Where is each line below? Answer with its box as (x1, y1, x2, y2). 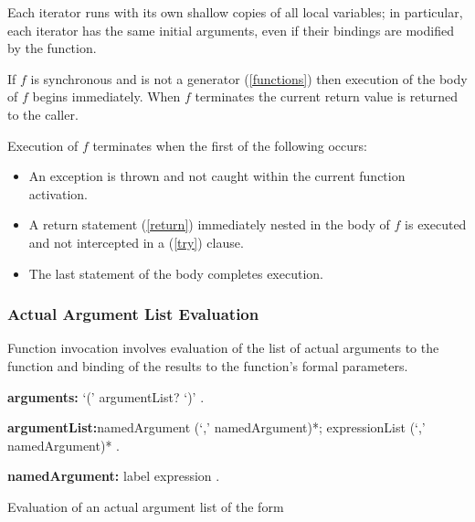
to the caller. (7, 104, 79, 123)
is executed (405, 215, 467, 234)
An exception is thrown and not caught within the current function (28, 166, 406, 186)
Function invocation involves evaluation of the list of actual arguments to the (7, 338, 439, 357)
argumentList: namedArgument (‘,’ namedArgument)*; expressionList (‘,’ (7, 418, 426, 437)
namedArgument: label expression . (7, 466, 220, 485)
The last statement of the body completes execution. (28, 263, 323, 282)
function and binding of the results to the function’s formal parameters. (7, 356, 408, 375)
